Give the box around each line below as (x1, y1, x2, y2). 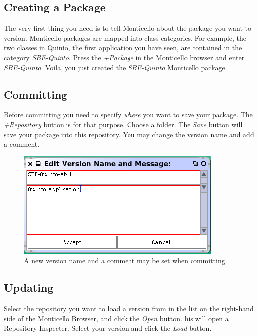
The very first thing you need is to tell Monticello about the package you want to (4, 23, 251, 33)
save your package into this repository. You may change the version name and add (4, 129, 254, 139)
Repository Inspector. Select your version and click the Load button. (4, 323, 212, 333)
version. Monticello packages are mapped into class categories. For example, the (4, 32, 246, 43)
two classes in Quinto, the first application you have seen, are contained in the (4, 42, 242, 53)
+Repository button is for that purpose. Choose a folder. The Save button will (4, 119, 243, 129)
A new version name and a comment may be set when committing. (24, 255, 227, 266)
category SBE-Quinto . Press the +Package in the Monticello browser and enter (4, 52, 245, 62)
